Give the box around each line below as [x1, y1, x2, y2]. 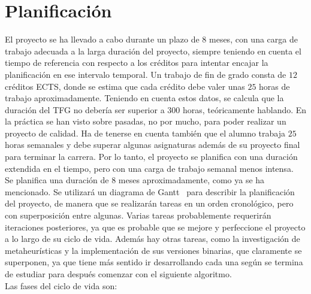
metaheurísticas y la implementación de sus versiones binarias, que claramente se [5, 244, 302, 256]
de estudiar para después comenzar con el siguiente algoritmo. [5, 268, 232, 280]
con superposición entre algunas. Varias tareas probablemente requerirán [5, 209, 271, 222]
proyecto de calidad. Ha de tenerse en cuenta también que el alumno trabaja [5, 126, 286, 139]
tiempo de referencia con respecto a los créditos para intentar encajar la [5, 56, 268, 69]
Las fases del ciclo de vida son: [5, 279, 117, 292]
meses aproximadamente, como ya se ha [118, 174, 265, 186]
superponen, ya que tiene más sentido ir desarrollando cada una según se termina [5, 256, 303, 268]
